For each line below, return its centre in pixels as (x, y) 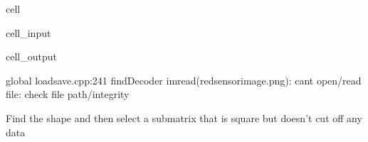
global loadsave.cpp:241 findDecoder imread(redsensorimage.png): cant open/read (184, 80)
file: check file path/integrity (68, 94)
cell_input (28, 32)
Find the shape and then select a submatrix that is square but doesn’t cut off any (184, 118)
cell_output (31, 56)
